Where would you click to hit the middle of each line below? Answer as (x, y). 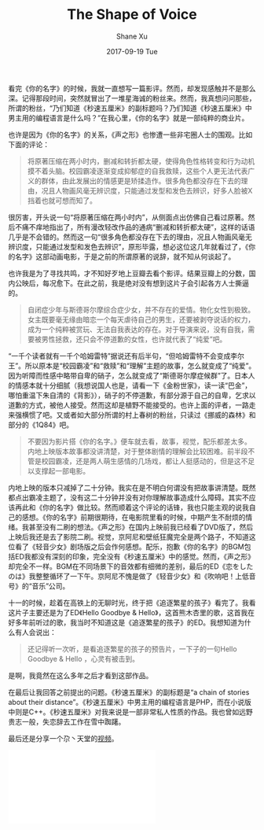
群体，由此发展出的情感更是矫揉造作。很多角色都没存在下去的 (141, 181)
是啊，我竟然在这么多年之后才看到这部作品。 (81, 675)
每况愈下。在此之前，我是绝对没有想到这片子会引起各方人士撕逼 (145, 283)
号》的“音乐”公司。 (39, 586)
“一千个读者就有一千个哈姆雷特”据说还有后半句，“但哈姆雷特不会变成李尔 (126, 356)
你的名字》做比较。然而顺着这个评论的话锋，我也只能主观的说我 (145, 507)
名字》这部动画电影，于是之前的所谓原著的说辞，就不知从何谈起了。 (125, 256)
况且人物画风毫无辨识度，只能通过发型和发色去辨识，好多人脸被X (147, 190)
